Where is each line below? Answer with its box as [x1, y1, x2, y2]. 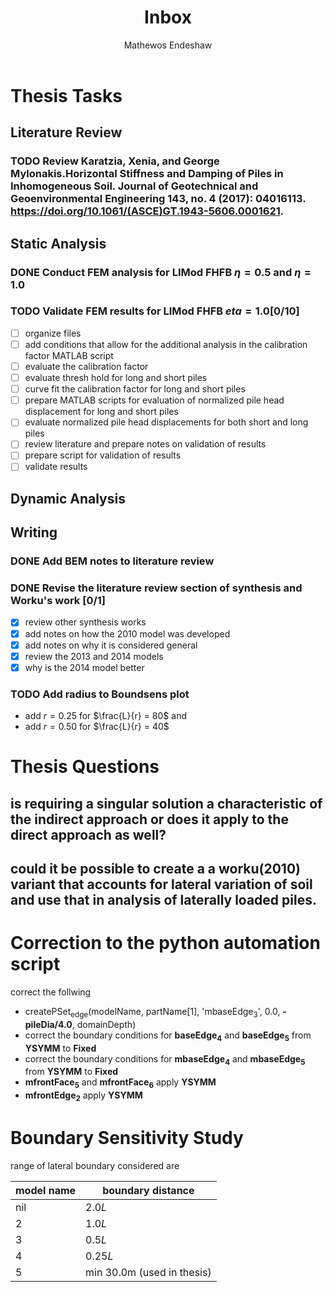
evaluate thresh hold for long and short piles [24, 372, 208, 384]
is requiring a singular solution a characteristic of [10, 795, 323, 812]
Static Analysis [10, 235, 107, 252]
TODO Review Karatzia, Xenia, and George [10, 154, 220, 168]
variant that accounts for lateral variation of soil [10, 876, 313, 893]
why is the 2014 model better [24, 661, 145, 673]
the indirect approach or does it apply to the [10, 811, 289, 828]
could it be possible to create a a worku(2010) [10, 861, 301, 878]
